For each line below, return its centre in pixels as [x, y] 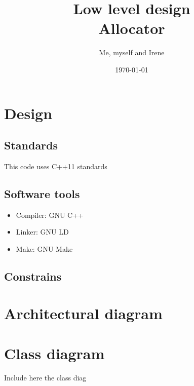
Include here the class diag [45, 377]
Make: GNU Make [44, 248]
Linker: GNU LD [42, 232]
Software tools [42, 193]
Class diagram [54, 353]
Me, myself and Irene [132, 52]
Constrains [33, 276]
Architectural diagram [83, 313]
